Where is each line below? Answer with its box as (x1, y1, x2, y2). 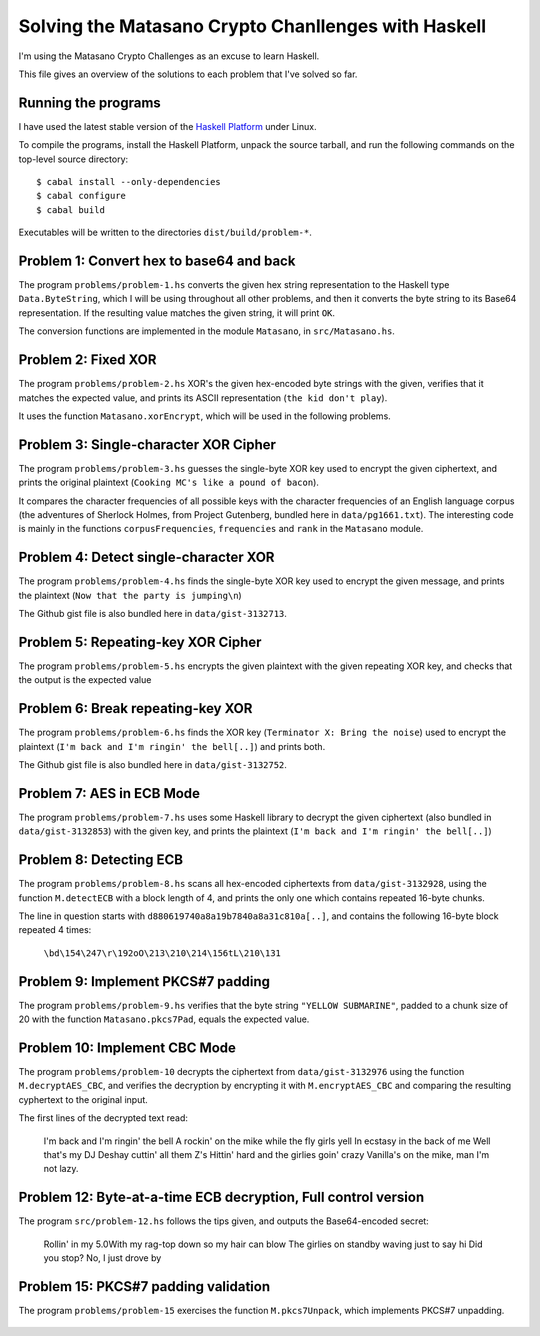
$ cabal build (36, 204, 105, 215)
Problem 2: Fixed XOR (18, 351, 157, 369)
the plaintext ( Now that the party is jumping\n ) (18, 589, 242, 601)
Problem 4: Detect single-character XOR (18, 549, 275, 566)
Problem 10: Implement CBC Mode (18, 1039, 237, 1056)
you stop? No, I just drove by (43, 1252, 162, 1264)
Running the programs (18, 94, 162, 111)
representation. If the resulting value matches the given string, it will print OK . (18, 306, 335, 319)
